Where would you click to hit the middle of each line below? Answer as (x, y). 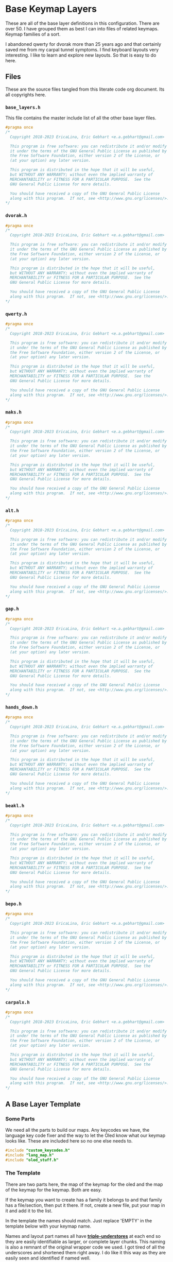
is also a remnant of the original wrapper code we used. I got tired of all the (85, 1247)
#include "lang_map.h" (30, 1155)
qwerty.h (16, 314)
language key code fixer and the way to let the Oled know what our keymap (85, 1135)
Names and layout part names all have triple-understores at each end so (83, 1236)
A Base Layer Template (43, 1104)
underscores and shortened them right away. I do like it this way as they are (86, 1252)
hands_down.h (22, 707)
